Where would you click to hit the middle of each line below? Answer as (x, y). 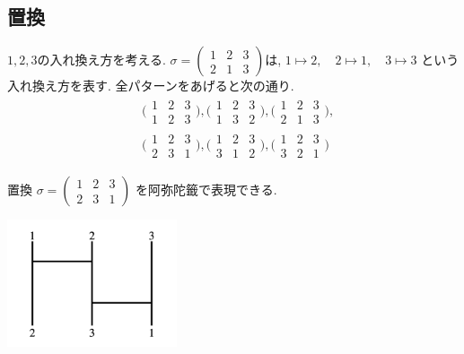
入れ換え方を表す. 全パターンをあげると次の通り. (151, 86)
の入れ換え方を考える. (101, 60)
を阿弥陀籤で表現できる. (206, 189)
